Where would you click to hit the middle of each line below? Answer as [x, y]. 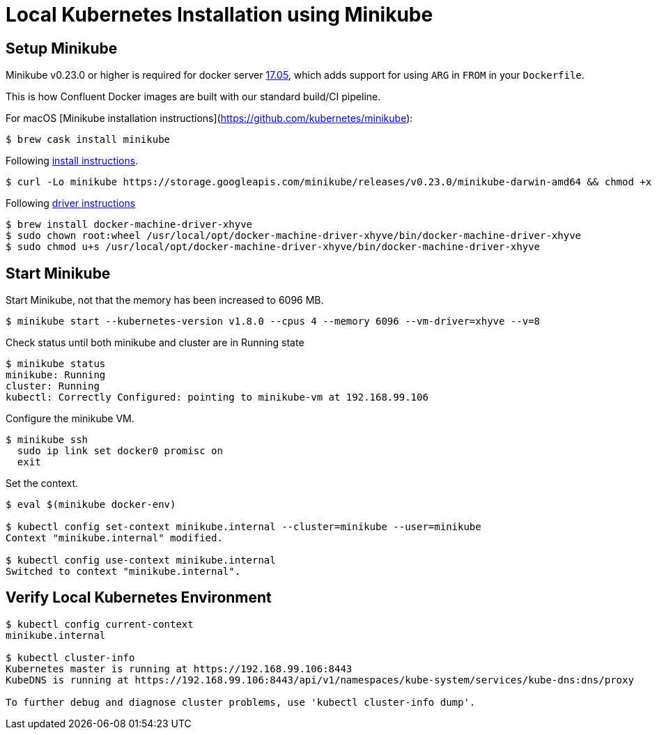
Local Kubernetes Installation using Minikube [219, 15]
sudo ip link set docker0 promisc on [120, 451]
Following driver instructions [71, 203]
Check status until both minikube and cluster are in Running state [155, 343]
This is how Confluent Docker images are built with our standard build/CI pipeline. [193, 97]
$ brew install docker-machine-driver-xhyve [129, 225]
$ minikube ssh [47, 440]
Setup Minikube [62, 48]
